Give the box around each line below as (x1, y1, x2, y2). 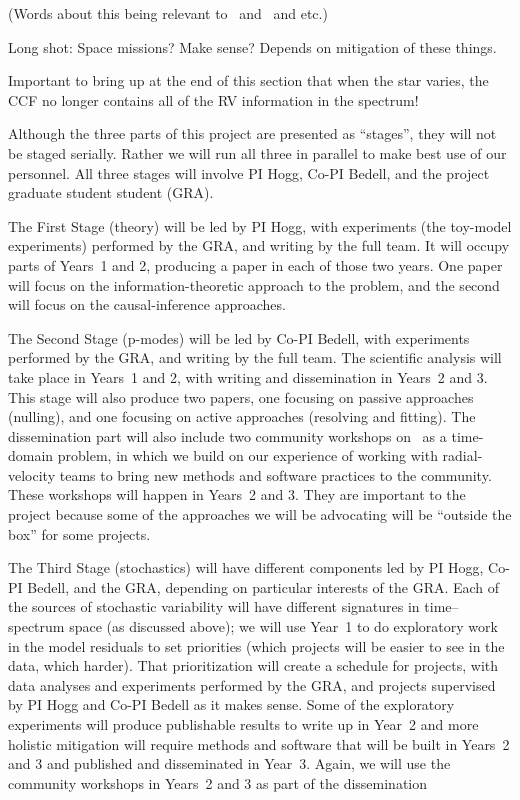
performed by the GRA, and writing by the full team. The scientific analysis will (8, 347, 502, 368)
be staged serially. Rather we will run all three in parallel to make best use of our (8, 142, 507, 163)
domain (8, 445, 54, 466)
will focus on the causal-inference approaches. (8, 294, 286, 315)
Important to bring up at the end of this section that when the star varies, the (8, 70, 489, 91)
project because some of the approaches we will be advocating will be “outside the (8, 504, 512, 525)
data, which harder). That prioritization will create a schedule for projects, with (8, 655, 499, 676)
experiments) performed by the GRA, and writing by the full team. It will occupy (8, 235, 510, 256)
